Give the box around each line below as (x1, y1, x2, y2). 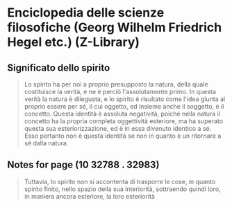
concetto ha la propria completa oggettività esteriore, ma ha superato (24, 117, 224, 125)
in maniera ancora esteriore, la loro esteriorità (24, 192, 155, 200)
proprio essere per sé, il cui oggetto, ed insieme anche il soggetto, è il (24, 102, 224, 110)
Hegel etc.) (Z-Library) (7, 35, 140, 50)
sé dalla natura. (24, 139, 69, 147)
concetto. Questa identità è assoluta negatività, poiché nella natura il (24, 109, 221, 118)
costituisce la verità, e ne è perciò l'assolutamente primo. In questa (24, 88, 217, 96)
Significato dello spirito (7, 62, 110, 73)
